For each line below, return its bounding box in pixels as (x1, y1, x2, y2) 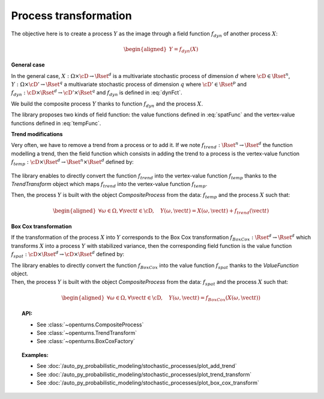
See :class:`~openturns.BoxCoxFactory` (37, 338, 135, 345)
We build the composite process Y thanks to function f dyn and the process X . (11, 100, 203, 109)
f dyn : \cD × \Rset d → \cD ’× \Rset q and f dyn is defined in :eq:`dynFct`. (11, 88, 182, 98)
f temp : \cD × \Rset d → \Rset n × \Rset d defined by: (11, 158, 134, 167)
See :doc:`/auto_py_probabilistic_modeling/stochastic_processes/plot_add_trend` (37, 362, 237, 370)
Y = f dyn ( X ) (169, 46, 199, 54)
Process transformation (11, 9, 132, 22)
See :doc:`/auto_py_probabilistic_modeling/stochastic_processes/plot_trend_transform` (37, 371, 252, 378)
